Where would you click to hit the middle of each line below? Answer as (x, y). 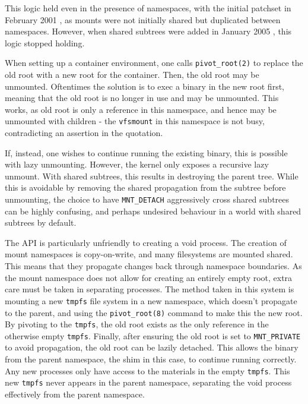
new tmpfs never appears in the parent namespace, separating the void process (148, 382)
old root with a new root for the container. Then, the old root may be (132, 75)
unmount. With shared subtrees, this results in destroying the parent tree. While (152, 176)
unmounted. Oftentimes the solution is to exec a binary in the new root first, (145, 86)
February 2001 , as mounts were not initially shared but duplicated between (143, 19)
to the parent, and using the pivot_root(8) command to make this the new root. (154, 312)
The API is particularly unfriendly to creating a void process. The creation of (146, 242)
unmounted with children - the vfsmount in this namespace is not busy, (135, 121)
